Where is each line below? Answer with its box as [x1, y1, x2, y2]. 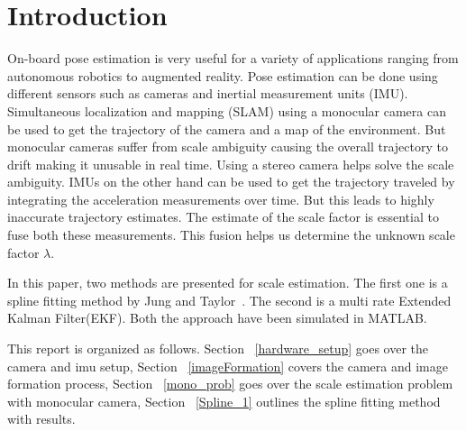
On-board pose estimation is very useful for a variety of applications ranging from [7, 49, 459, 68]
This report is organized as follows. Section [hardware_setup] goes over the [7, 339, 428, 358]
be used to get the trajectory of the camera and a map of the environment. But [7, 119, 446, 138]
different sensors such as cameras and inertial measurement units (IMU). [7, 84, 408, 103]
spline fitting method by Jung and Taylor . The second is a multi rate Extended [7, 290, 452, 309]
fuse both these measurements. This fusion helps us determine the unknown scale [7, 225, 455, 244]
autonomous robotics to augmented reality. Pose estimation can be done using [7, 66, 438, 85]
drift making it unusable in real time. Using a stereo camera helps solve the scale [7, 154, 454, 173]
